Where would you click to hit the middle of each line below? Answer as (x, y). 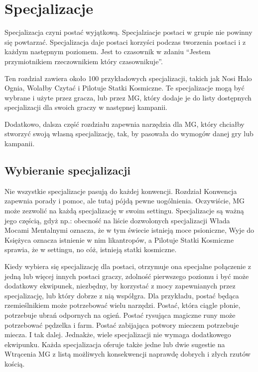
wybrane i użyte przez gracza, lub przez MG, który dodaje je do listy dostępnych (128, 97)
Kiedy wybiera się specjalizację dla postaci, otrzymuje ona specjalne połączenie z (128, 266)
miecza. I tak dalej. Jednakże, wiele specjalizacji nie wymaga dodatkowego (118, 334)
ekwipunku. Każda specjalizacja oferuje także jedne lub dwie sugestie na (115, 344)
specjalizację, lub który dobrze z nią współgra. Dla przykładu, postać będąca (122, 295)
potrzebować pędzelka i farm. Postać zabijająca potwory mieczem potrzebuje (122, 325)
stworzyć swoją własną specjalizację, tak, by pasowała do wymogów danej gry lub (129, 134)
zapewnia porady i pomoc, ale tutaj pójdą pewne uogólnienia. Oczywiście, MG (125, 201)
